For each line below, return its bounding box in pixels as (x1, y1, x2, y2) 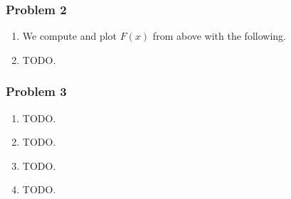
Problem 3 (6, 82, 67, 100)
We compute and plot (22, 28, 117, 43)
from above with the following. (152, 28, 286, 43)
